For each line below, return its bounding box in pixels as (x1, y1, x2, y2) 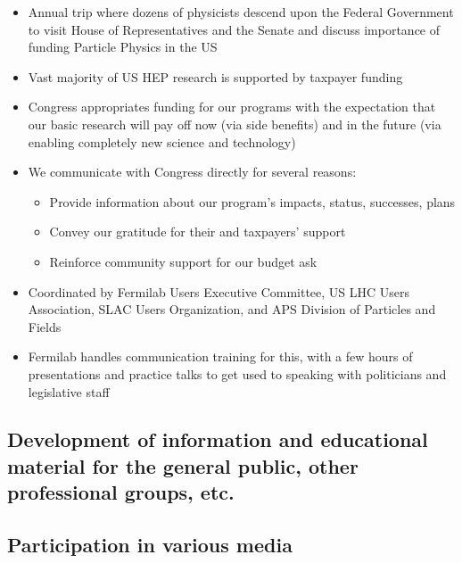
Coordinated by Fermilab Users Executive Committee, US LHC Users (28, 282, 410, 301)
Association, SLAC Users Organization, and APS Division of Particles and (28, 300, 436, 319)
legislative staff (28, 382, 110, 401)
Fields (28, 317, 62, 335)
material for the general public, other (7, 451, 359, 479)
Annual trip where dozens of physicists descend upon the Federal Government (28, 3, 454, 21)
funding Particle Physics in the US (28, 37, 218, 56)
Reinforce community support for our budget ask (49, 252, 318, 270)
